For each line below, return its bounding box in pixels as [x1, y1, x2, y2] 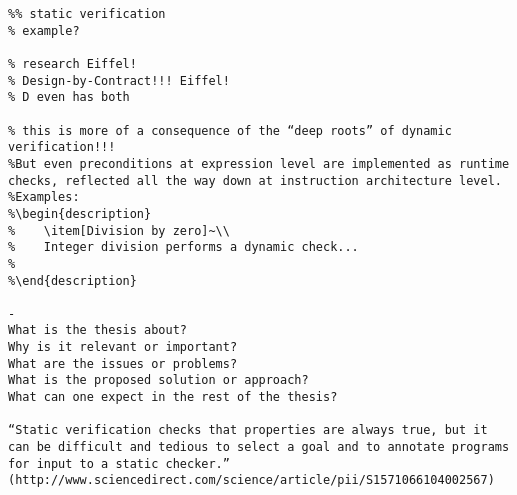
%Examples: [8, 190, 80, 205]
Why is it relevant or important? [8, 340, 238, 355]
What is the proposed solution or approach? [8, 373, 309, 388]
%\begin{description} [8, 206, 152, 221]
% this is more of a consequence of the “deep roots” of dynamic [8, 123, 452, 138]
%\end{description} [8, 273, 137, 288]
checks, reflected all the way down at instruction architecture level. [8, 173, 502, 188]
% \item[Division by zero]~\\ [8, 223, 230, 238]
